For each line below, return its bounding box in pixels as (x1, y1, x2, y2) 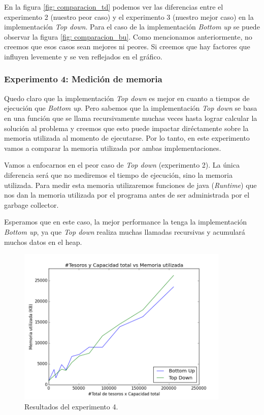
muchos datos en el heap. (4, 236, 82, 247)
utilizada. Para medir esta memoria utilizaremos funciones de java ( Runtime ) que (4, 179, 257, 190)
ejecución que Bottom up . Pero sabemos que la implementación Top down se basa (4, 103, 257, 113)
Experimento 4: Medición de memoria (4, 73, 162, 85)
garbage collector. (4, 199, 59, 210)
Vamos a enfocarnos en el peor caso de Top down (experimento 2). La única (4, 159, 240, 170)
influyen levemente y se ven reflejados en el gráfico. (4, 51, 162, 61)
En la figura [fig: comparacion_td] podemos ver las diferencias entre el (4, 2, 223, 12)
